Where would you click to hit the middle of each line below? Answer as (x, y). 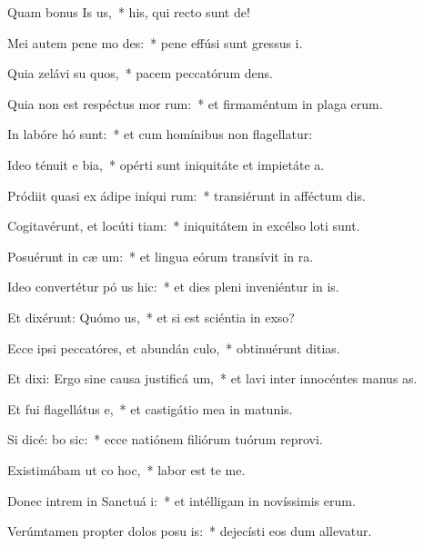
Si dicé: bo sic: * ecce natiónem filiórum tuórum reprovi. (165, 439)
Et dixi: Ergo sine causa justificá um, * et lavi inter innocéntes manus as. (212, 378)
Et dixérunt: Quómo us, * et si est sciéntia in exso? (151, 317)
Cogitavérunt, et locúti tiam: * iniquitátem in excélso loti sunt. (184, 226)
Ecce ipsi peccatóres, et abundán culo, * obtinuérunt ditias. (174, 347)
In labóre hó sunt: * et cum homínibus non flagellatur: (160, 134)
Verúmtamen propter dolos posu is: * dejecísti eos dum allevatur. (190, 531)
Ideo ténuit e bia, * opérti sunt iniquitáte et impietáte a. (166, 164)
